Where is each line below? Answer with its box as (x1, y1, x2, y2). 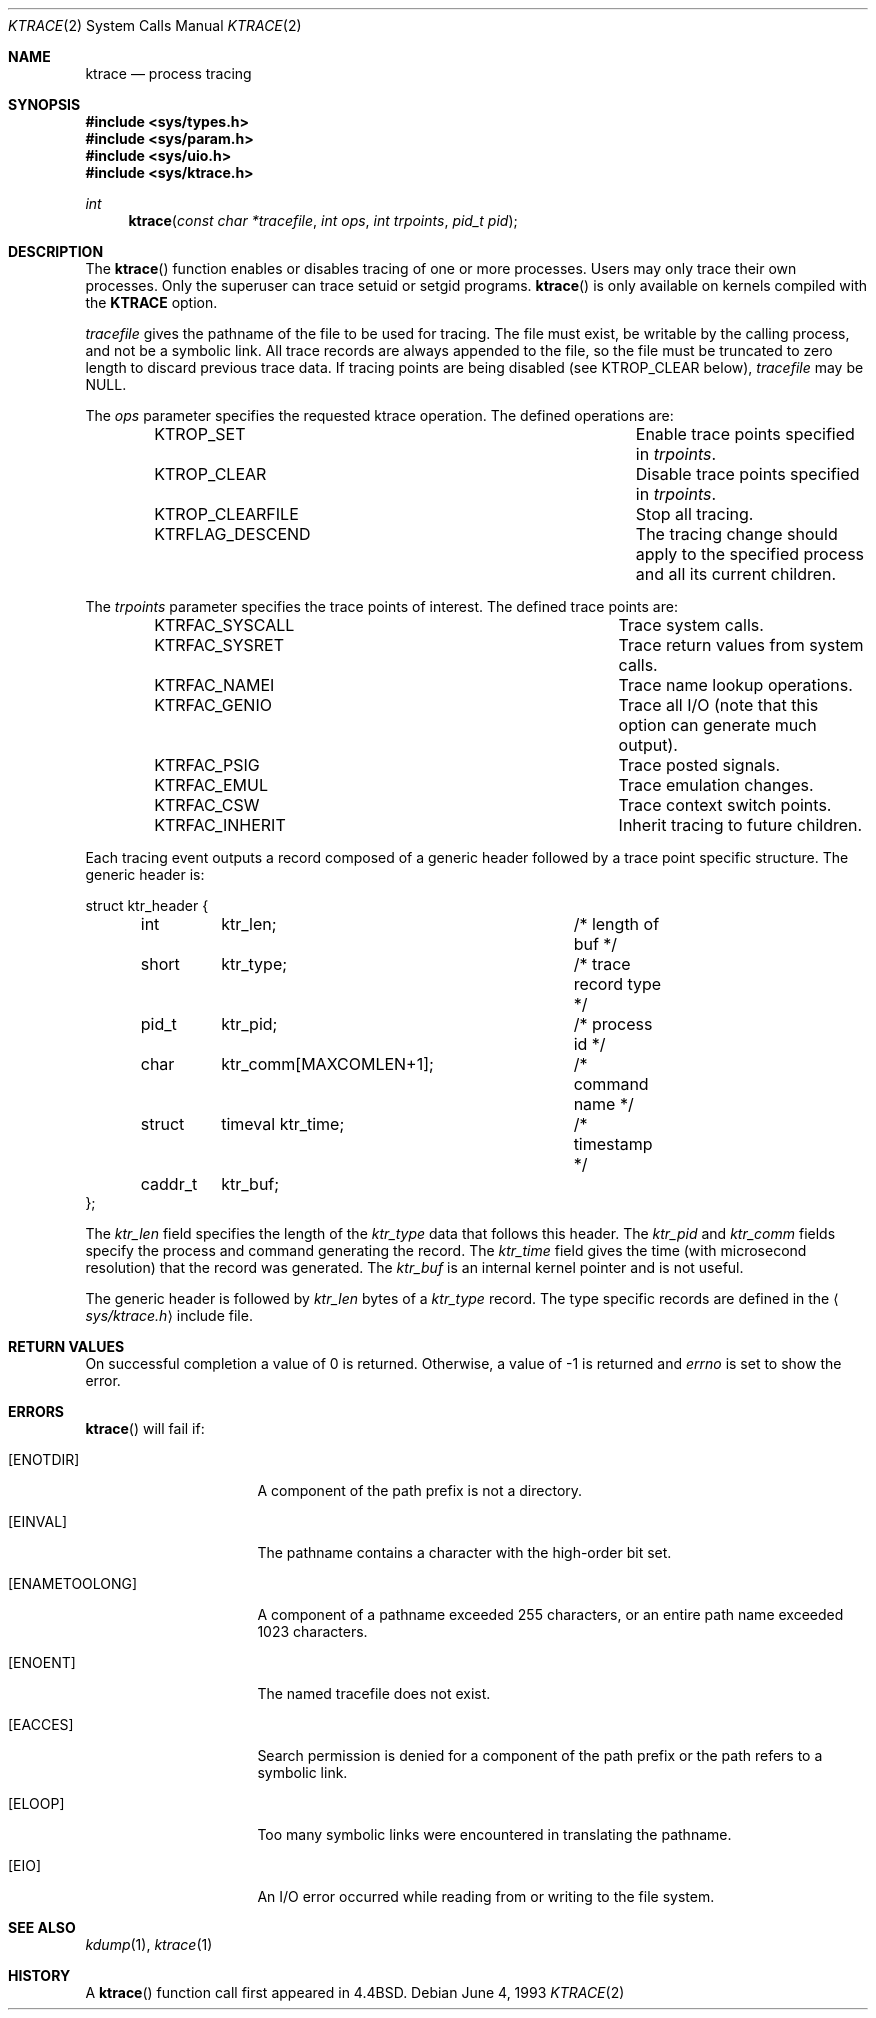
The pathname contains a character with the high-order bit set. (257, 1544, 672, 1561)
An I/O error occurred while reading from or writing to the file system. (257, 1888, 715, 1905)
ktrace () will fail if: (85, 1420, 205, 1437)
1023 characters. (257, 1623, 368, 1640)
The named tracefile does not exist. (257, 1685, 491, 1702)
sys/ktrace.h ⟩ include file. (85, 1307, 253, 1324)
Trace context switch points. (618, 795, 832, 815)
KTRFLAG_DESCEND (154, 524, 311, 544)
